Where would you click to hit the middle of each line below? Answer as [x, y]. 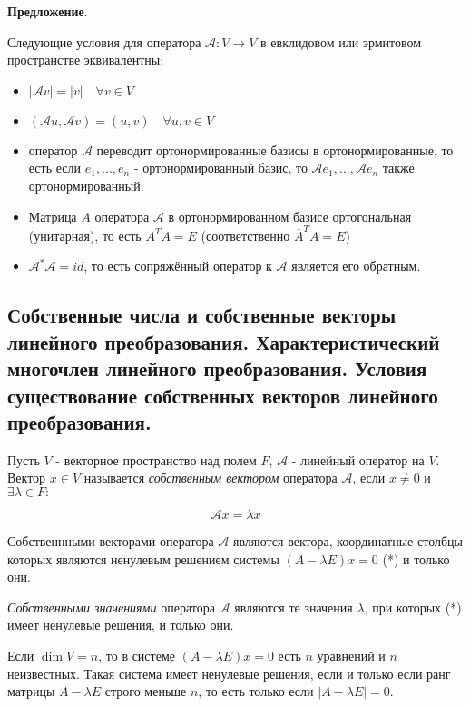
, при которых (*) [413, 607]
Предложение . [48, 11]
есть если [54, 168]
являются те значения [294, 607]
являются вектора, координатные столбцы [348, 541]
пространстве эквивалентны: [86, 60]
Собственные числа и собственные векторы [202, 315]
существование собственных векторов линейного [223, 395]
